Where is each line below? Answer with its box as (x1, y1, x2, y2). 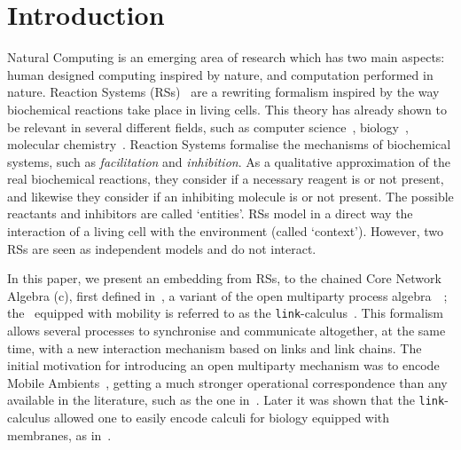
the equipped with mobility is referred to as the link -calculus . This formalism (7, 304, 443, 322)
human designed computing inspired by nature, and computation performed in (7, 65, 434, 83)
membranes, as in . (7, 425, 112, 444)
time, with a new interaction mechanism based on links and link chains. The (7, 338, 422, 357)
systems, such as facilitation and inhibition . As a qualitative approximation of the (7, 152, 450, 170)
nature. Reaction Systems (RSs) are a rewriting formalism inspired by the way (7, 83, 440, 101)
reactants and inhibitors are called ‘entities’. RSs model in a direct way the (7, 204, 413, 223)
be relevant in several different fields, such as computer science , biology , (7, 117, 409, 136)
